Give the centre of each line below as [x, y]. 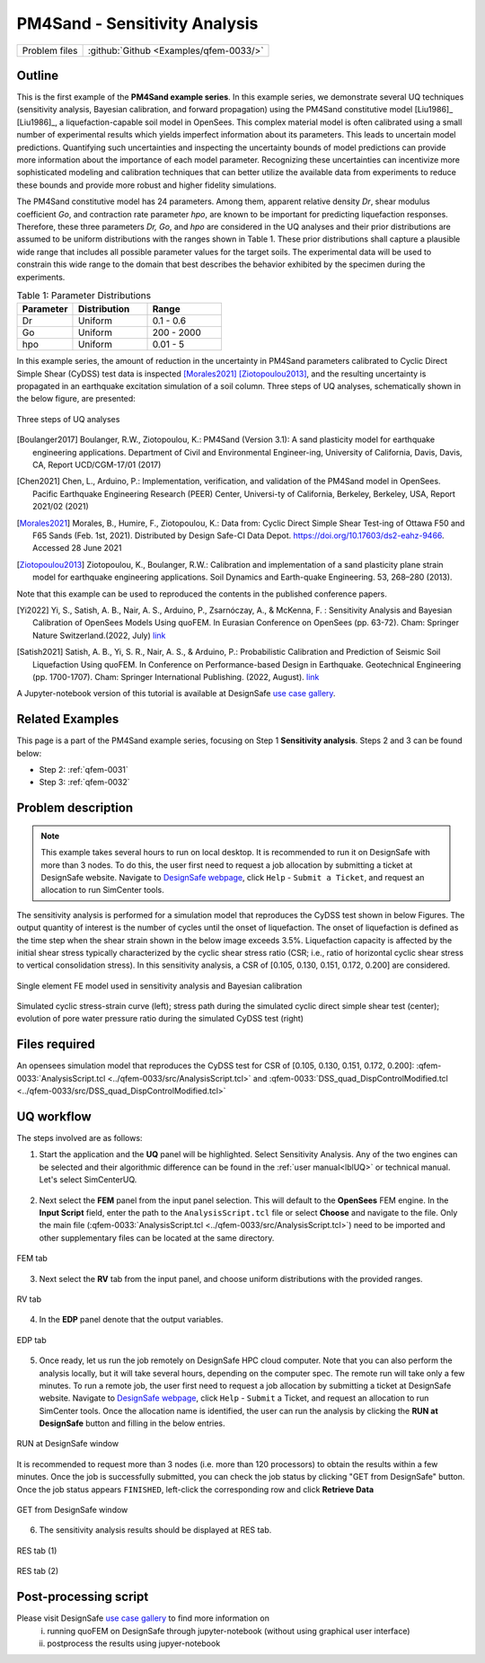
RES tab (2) [38, 1571]
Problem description [75, 808]
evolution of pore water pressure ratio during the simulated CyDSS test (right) [160, 1019]
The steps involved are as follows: [79, 1138]
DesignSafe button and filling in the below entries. [132, 1423]
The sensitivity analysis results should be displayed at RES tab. [155, 1530]
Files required [56, 1044]
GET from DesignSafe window [72, 1510]
